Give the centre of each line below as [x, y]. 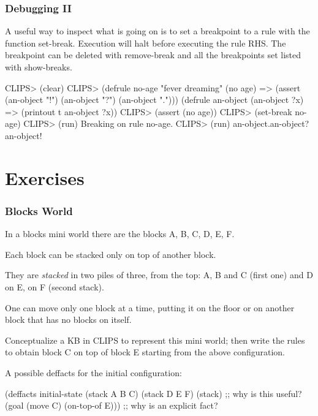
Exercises [45, 177]
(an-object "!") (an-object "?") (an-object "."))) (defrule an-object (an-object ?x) [154, 100]
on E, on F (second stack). [55, 286]
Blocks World [39, 210]
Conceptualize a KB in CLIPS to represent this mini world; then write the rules [155, 340]
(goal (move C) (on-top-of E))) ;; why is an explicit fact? [112, 405]
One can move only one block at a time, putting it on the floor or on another [150, 307]
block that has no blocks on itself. [68, 320]
